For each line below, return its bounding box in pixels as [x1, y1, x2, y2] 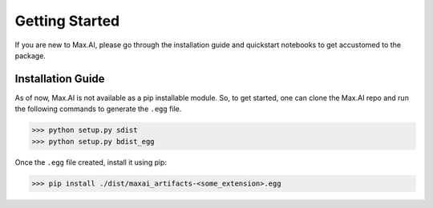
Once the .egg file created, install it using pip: [14, 157, 168, 167]
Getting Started [14, 12, 120, 30]
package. [14, 50, 46, 60]
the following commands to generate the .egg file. [14, 104, 182, 114]
